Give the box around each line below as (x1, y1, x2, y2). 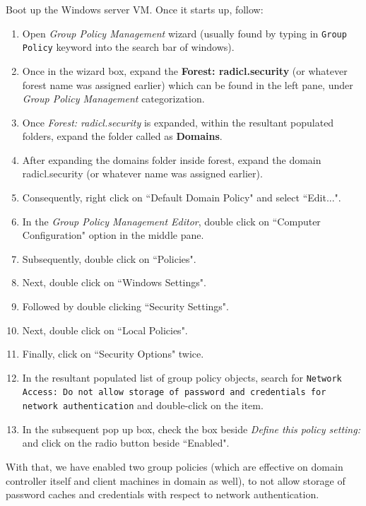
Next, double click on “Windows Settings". (22, 275, 206, 290)
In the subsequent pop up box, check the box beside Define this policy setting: (22, 421, 360, 436)
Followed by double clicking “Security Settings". (22, 299, 229, 314)
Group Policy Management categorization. (22, 91, 205, 106)
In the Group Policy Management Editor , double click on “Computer (22, 213, 321, 228)
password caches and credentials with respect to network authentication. (6, 487, 319, 502)
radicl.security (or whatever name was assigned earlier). (22, 166, 263, 181)
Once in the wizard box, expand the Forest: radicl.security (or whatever (22, 63, 348, 78)
